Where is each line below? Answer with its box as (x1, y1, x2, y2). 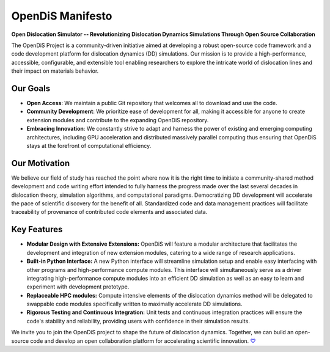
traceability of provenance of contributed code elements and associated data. (11, 208, 208, 216)
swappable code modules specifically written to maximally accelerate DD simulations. (26, 300, 243, 308)
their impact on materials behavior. (11, 67, 99, 75)
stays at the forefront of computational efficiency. (26, 142, 152, 149)
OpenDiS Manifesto (11, 9, 112, 23)
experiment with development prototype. (26, 283, 130, 290)
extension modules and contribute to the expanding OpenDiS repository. (26, 116, 209, 123)
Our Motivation (11, 158, 70, 168)
